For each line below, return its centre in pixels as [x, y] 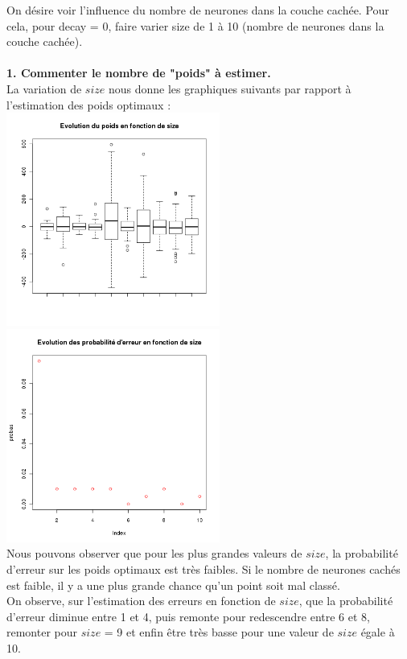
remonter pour [42, 632]
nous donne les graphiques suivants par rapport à [230, 88]
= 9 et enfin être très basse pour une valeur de [219, 632]
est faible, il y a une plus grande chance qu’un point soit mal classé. [173, 585]
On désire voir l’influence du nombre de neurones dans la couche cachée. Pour [198, 10]
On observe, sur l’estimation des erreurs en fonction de [141, 601]
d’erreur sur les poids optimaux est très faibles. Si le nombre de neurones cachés [203, 569]
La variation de [44, 88]
